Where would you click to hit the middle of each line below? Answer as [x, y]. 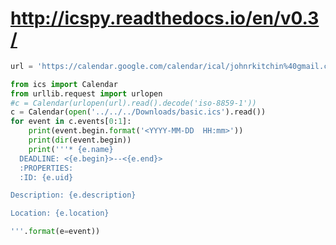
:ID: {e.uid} [46, 177]
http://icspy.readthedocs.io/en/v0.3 [165, 18]
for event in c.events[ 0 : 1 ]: [71, 122]
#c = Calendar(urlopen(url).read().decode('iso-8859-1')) [133, 103]
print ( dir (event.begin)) [80, 140]
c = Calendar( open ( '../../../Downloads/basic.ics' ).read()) [138, 112]
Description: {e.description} [73, 195]
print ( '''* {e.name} [71, 149]
